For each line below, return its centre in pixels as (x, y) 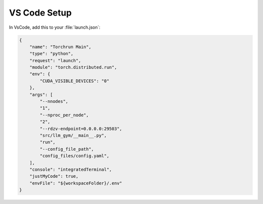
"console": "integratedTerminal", (71, 169)
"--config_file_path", (67, 149)
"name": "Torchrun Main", (60, 47)
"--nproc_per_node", (64, 115)
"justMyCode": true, (54, 176)
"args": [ (41, 94)
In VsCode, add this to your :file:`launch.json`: (55, 27)
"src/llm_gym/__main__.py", (73, 136)
